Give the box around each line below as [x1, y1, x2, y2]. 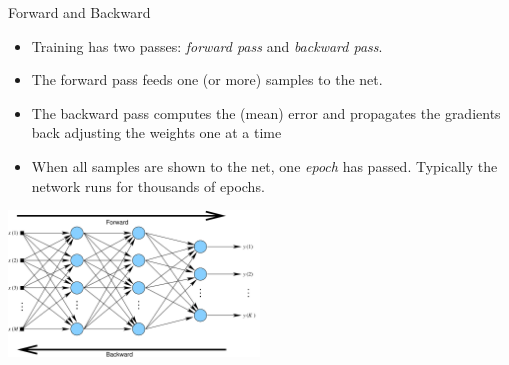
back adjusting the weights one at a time [31, 122, 282, 143]
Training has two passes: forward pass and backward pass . [31, 35, 383, 56]
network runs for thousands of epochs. [31, 175, 265, 196]
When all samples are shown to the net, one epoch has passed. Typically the [31, 155, 498, 176]
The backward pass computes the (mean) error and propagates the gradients [31, 102, 501, 123]
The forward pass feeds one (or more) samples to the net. [31, 69, 383, 90]
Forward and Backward [8, 2, 151, 22]
